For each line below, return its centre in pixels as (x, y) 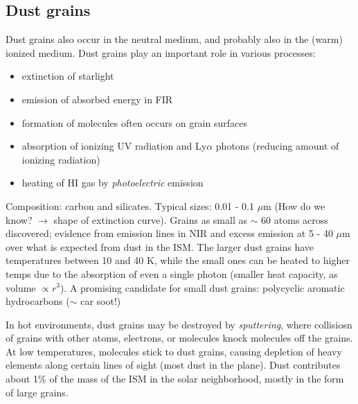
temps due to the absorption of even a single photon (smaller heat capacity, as (172, 273)
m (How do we (294, 205)
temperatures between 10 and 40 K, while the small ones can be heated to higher (178, 260)
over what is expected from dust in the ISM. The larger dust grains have (160, 246)
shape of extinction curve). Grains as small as (150, 219)
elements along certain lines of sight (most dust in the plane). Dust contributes (173, 365)
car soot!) (101, 301)
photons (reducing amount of (277, 146)
